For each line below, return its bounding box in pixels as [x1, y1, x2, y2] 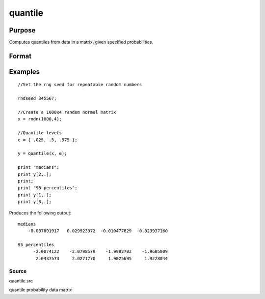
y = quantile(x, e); [18, 150, 67, 156]
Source [9, 268, 27, 274]
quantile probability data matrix [9, 287, 72, 293]
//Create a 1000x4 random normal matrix [18, 110, 116, 115]
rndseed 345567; [18, 96, 57, 101]
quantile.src [9, 278, 33, 284]
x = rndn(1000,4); [18, 116, 62, 122]
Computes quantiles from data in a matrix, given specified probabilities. [9, 39, 154, 45]
